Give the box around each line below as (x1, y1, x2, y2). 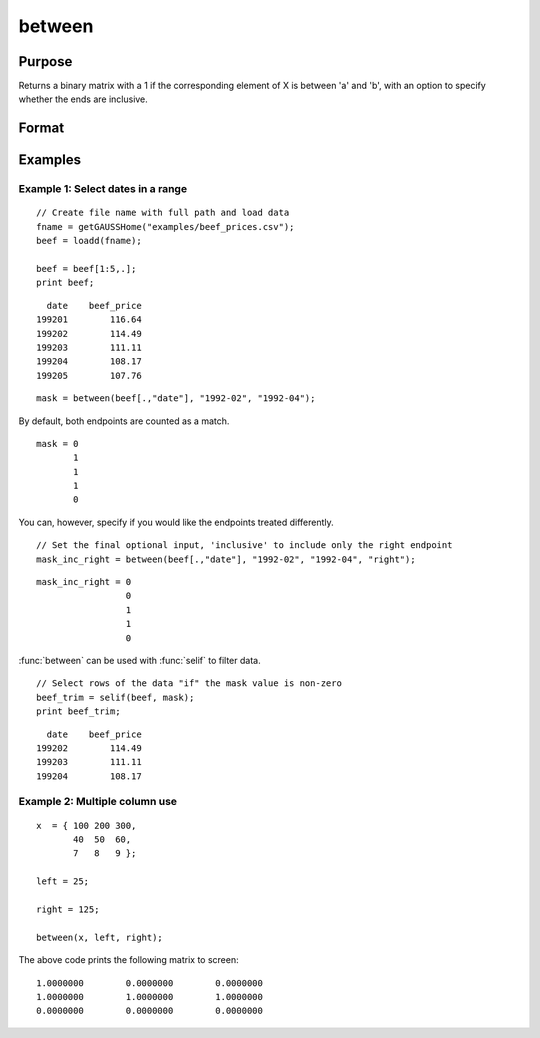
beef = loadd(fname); (36, 235, 142, 247)
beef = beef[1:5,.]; (36, 263, 137, 274)
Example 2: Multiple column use (18, 795, 178, 809)
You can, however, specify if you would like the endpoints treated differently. (18, 516, 334, 528)
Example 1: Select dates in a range (18, 182, 188, 196)
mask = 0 (36, 438, 79, 449)
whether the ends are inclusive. (18, 93, 149, 105)
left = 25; (36, 876, 90, 887)
